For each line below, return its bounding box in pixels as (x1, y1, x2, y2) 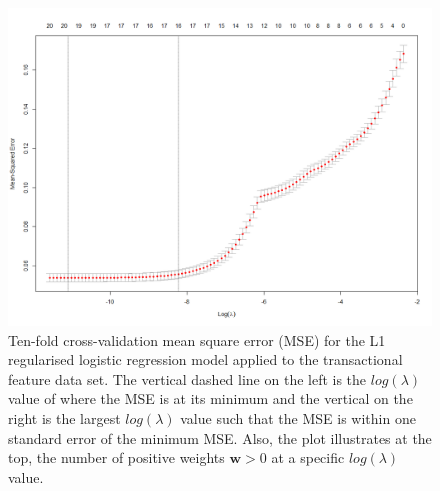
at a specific (271, 447, 345, 468)
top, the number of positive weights (8, 447, 225, 468)
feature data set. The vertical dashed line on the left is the (8, 368, 367, 389)
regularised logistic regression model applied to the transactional (8, 349, 403, 370)
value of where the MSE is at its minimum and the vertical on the (8, 388, 413, 409)
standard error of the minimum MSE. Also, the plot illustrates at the (8, 427, 432, 448)
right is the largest (8, 407, 121, 428)
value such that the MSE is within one (180, 407, 416, 428)
